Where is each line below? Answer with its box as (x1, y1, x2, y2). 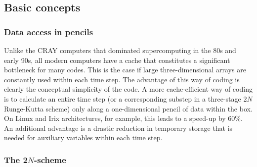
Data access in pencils (4, 25, 93, 38)
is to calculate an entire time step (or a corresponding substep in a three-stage (4, 93, 241, 104)
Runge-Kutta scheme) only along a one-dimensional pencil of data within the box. (4, 103, 253, 113)
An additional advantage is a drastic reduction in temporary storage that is (4, 122, 233, 133)
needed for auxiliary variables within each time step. (4, 132, 163, 143)
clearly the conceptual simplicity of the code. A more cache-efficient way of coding (4, 84, 253, 94)
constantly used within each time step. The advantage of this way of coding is (4, 74, 240, 84)
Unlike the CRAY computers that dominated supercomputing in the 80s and (4, 45, 236, 55)
